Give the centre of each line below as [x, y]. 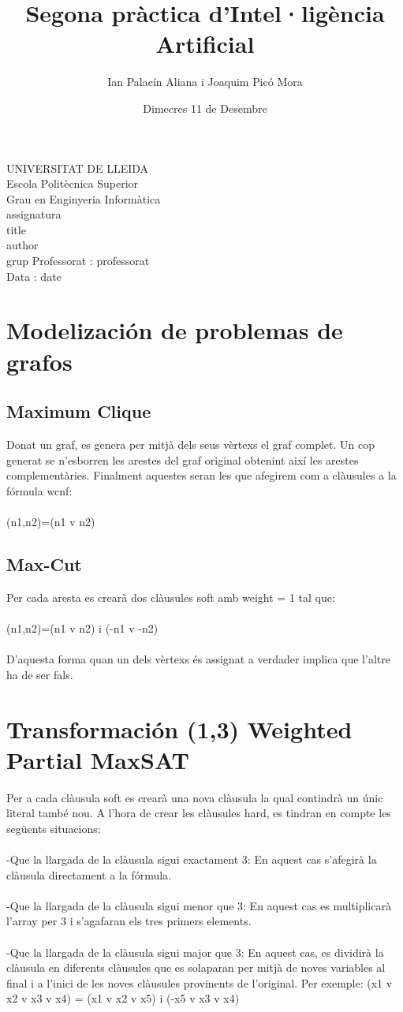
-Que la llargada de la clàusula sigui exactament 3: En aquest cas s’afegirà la [192, 859]
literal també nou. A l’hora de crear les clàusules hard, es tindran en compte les [199, 813]
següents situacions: [54, 828]
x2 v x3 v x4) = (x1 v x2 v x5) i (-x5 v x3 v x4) [123, 998]
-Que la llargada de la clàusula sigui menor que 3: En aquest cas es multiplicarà [199, 905]
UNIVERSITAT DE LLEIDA [78, 168]
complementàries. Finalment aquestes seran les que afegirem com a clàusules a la [201, 475]
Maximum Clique [79, 411]
